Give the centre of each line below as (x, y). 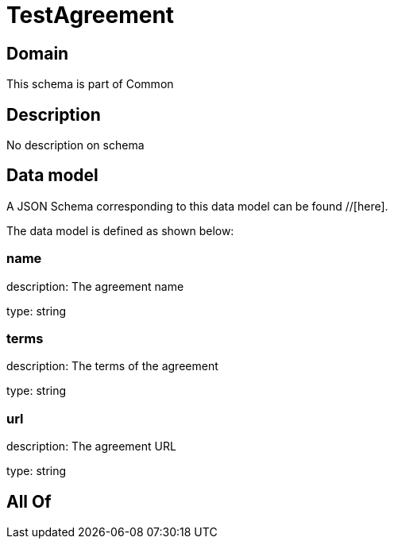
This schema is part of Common (90, 84)
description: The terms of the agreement (112, 366)
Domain (38, 53)
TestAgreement (91, 15)
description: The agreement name (95, 286)
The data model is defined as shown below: (120, 230)
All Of (29, 501)
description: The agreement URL (91, 446)
